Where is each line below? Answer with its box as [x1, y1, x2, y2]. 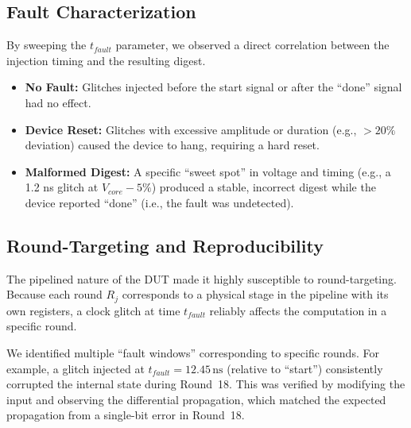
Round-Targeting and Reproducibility [6, 233, 324, 257]
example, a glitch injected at [6, 360, 145, 376]
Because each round [6, 286, 103, 303]
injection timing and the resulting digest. [6, 52, 206, 68]
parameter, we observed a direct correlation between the [115, 37, 390, 53]
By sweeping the [6, 37, 87, 53]
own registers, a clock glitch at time [6, 302, 180, 318]
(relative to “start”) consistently [227, 360, 383, 376]
